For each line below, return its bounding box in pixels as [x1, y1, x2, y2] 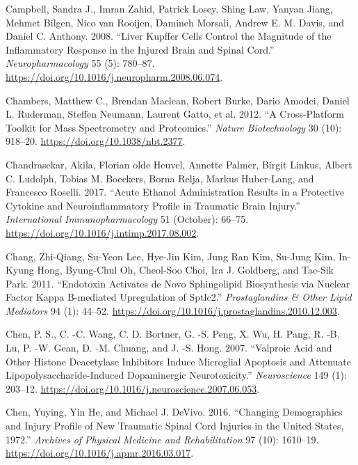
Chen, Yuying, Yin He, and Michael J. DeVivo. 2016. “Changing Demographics [6, 404, 343, 419]
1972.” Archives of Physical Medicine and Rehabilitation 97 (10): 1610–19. [6, 432, 319, 446]
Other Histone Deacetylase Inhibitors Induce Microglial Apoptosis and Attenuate [6, 354, 351, 368]
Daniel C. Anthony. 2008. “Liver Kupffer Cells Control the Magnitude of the [6, 29, 332, 43]
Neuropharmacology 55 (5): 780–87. [6, 56, 155, 70]
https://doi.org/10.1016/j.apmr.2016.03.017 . [6, 446, 194, 460]
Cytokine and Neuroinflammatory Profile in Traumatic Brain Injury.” [6, 198, 300, 212]
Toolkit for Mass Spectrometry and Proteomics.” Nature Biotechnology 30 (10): [6, 120, 342, 134]
